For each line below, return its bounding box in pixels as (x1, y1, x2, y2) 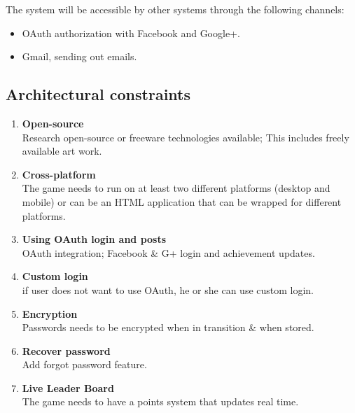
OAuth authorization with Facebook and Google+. (22, 25, 240, 40)
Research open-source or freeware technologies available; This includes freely (22, 129, 349, 144)
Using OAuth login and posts (22, 232, 167, 246)
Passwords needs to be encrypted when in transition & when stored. (22, 320, 314, 335)
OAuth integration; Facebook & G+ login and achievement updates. (22, 245, 315, 260)
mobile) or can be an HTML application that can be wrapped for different (22, 194, 342, 209)
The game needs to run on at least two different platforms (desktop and (22, 181, 330, 195)
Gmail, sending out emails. (22, 49, 137, 64)
